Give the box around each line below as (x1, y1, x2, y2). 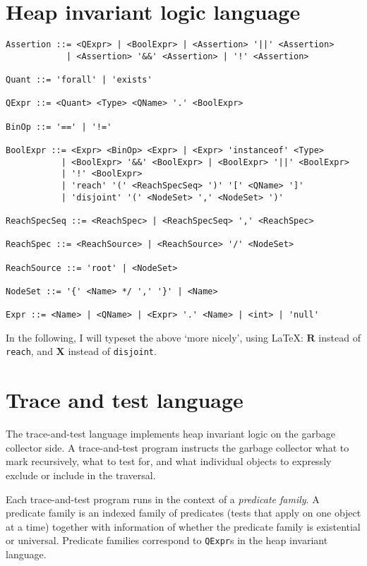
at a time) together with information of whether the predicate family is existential (6, 519, 361, 534)
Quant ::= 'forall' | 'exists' (6, 75, 152, 85)
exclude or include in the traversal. (6, 468, 156, 483)
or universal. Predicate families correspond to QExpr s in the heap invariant (6, 533, 328, 548)
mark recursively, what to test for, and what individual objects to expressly (6, 454, 332, 469)
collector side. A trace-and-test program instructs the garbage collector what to (6, 440, 349, 454)
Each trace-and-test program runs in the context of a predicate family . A (6, 491, 320, 506)
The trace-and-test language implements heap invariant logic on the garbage (6, 426, 335, 441)
